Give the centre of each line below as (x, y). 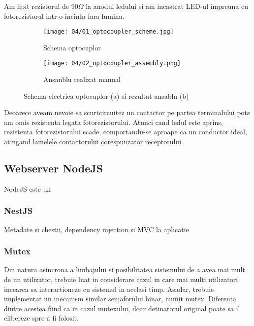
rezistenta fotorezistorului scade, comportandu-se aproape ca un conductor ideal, (126, 132)
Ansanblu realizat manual (82, 79)
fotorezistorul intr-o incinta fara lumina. (64, 16)
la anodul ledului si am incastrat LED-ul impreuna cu (167, 6)
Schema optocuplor (72, 47)
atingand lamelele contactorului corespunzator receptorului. (94, 142)
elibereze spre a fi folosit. (41, 318)
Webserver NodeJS (54, 168)
